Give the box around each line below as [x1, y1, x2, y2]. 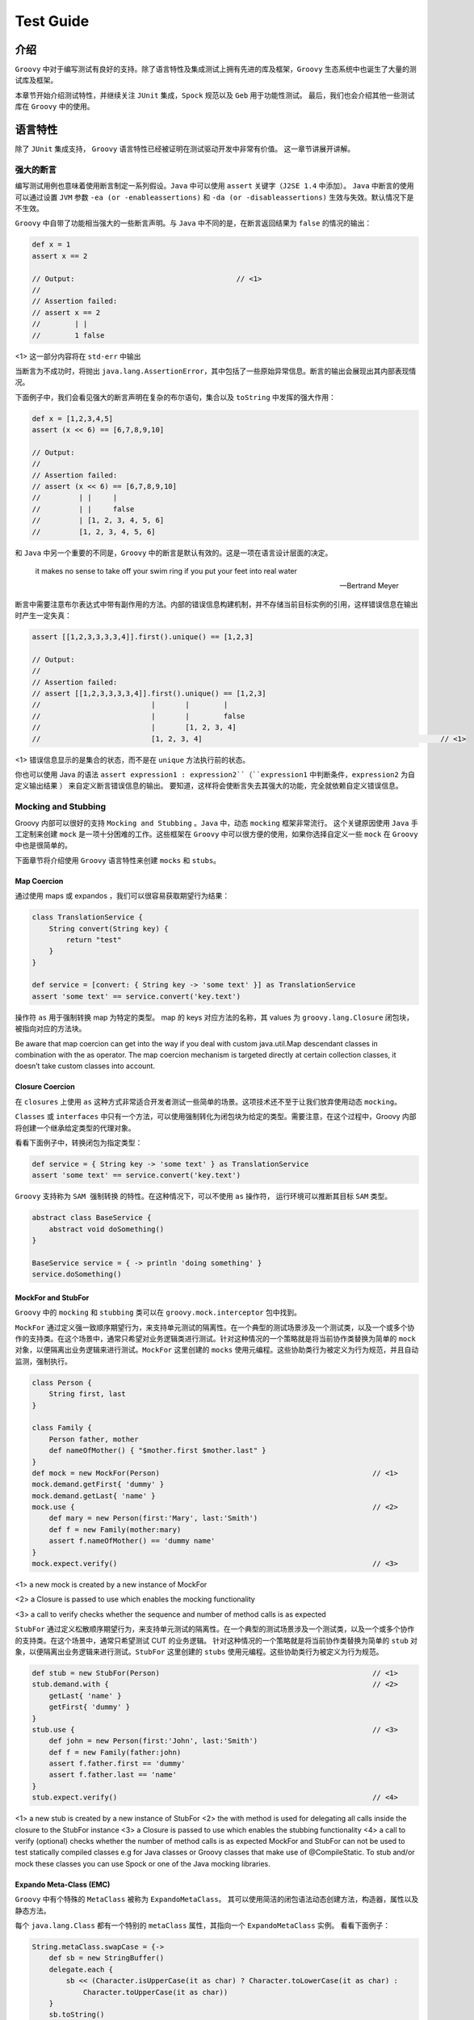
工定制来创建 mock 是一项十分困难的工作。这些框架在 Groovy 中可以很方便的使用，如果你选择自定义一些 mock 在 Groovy [15, 829, 419, 839]
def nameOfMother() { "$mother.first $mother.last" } [48, 1446, 266, 1455]
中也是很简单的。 [15, 840, 72, 850]
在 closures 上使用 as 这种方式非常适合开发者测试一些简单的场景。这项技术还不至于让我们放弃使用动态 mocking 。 [15, 1096, 401, 1106]
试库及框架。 [15, 75, 58, 85]
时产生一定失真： [15, 611, 72, 621]
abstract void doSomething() [48, 1224, 165, 1234]
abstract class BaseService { [31, 1213, 152, 1223]
